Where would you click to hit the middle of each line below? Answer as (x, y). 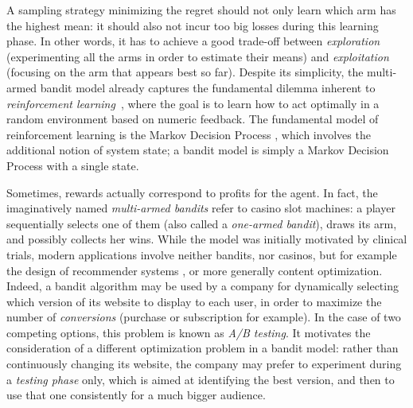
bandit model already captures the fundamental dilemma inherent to (208, 87)
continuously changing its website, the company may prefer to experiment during (204, 364)
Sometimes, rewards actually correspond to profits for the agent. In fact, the (192, 192)
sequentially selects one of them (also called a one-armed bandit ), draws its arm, (202, 223)
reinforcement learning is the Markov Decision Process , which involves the (189, 134)
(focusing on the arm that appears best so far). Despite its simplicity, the (185, 72)
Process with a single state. (73, 165)
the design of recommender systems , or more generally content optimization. (195, 270)
